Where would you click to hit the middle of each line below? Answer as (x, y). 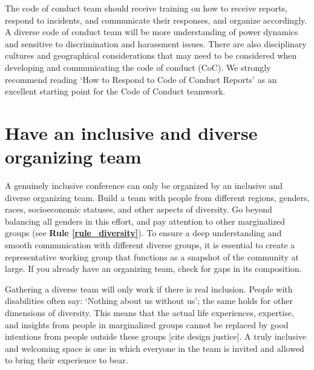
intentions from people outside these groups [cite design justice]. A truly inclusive (156, 336)
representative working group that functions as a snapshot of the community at (152, 256)
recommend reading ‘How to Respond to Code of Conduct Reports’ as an (141, 79)
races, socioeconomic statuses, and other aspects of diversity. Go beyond (139, 209)
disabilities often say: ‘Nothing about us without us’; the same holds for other (149, 301)
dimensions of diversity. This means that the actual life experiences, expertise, (149, 312)
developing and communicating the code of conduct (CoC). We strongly (138, 67)
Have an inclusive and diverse (131, 132)
